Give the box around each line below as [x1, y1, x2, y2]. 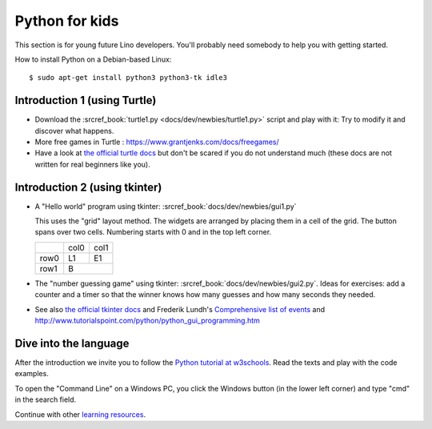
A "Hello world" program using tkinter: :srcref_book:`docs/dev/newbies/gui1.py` [34, 201, 297, 211]
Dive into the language [14, 336, 130, 350]
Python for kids [14, 12, 119, 30]
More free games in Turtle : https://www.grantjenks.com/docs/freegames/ [34, 137, 279, 147]
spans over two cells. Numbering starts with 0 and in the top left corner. [34, 227, 272, 237]
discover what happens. [34, 126, 114, 135]
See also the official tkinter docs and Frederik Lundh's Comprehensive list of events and [34, 304, 326, 314]
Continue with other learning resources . [14, 409, 146, 419]
